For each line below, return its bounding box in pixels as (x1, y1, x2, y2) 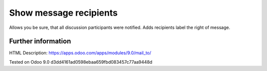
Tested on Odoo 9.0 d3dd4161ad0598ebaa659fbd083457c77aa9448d (9, 59, 153, 65)
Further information (9, 37, 71, 46)
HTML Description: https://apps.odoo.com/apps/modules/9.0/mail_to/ (9, 50, 152, 56)
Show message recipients (9, 7, 118, 18)
